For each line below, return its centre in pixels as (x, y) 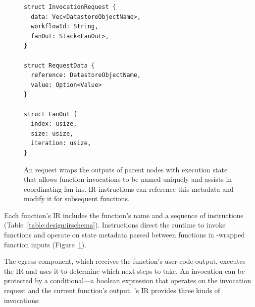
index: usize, (54, 124)
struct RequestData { (59, 65)
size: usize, (52, 133)
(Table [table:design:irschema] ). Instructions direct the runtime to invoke (115, 225)
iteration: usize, (61, 143)
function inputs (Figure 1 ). (45, 244)
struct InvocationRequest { (70, 7)
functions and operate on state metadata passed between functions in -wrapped (125, 235)
